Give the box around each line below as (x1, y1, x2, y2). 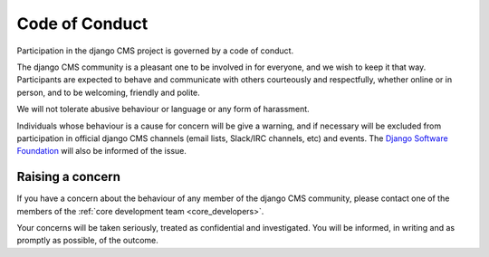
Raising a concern (16, 169, 121, 185)
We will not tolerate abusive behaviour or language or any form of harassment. (16, 104, 310, 115)
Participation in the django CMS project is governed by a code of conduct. (16, 45, 294, 56)
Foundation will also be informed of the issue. (16, 146, 187, 157)
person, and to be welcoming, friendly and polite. (16, 87, 201, 98)
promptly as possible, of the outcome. (16, 235, 158, 246)
